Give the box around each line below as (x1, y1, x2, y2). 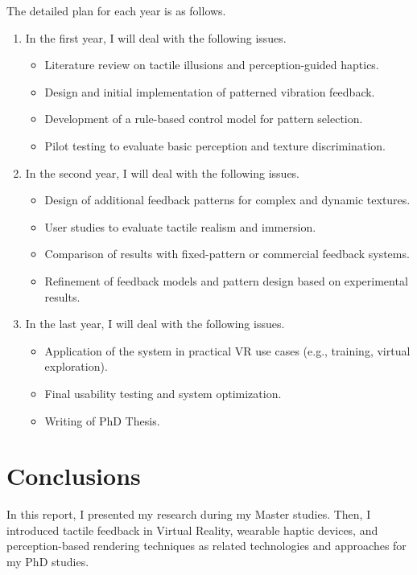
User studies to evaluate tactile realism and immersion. (44, 218, 316, 235)
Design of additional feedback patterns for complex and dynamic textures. (44, 191, 411, 208)
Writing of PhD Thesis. (44, 412, 160, 429)
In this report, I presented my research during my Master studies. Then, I (6, 506, 371, 523)
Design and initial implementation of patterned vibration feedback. (44, 83, 375, 100)
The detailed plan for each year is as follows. (6, 2, 226, 18)
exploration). (44, 358, 108, 375)
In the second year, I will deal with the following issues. (25, 164, 300, 181)
